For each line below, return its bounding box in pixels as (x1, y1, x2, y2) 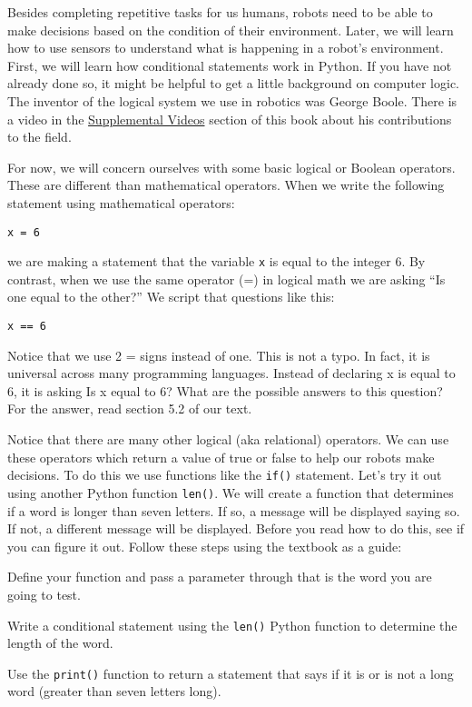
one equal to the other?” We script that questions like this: (7, 287, 335, 306)
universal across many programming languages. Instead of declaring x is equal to (7, 363, 456, 383)
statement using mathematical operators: (7, 193, 235, 212)
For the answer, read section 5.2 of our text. (7, 399, 252, 418)
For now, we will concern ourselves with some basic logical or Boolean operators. (7, 157, 456, 176)
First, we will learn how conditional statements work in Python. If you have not (7, 55, 452, 75)
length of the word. (7, 633, 113, 652)
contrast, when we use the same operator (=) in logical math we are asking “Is (7, 269, 446, 288)
